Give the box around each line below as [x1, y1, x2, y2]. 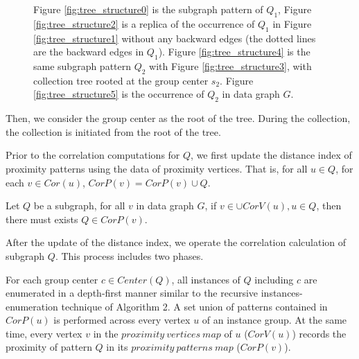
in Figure [272, 16, 312, 30]
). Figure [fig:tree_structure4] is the [158, 44, 310, 59]
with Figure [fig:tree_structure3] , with [149, 58, 312, 73]
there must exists [6, 211, 78, 226]
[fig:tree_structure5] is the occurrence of [33, 87, 204, 101]
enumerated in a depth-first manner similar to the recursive [6, 286, 259, 300]
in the [93, 326, 119, 340]
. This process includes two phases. [55, 248, 204, 263]
